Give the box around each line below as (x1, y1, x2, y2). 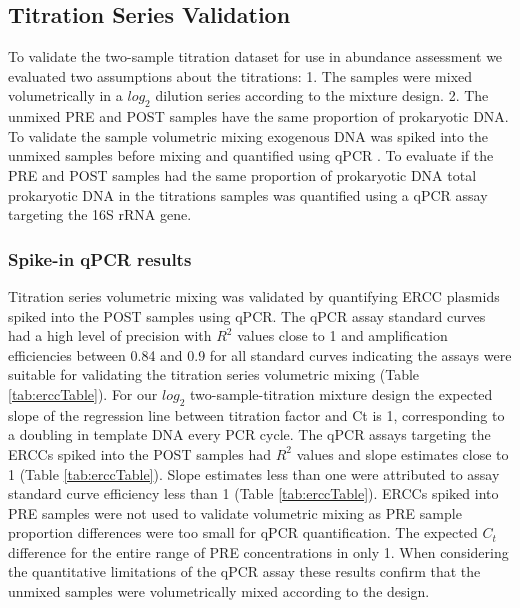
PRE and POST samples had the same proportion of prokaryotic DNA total (8, 164, 477, 185)
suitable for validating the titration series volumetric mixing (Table (8, 364, 420, 385)
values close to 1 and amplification (237, 325, 448, 346)
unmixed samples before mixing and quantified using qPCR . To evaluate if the (8, 145, 494, 166)
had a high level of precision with (8, 325, 212, 346)
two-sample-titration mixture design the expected (189, 383, 493, 404)
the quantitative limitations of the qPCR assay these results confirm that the (8, 561, 481, 582)
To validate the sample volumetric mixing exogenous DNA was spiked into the (8, 125, 489, 146)
